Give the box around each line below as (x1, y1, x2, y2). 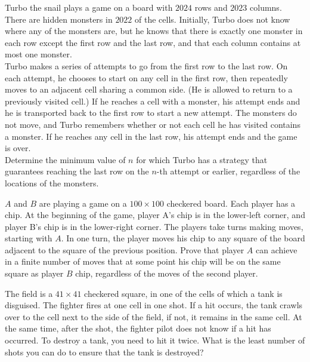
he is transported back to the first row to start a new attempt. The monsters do (5, 106, 297, 119)
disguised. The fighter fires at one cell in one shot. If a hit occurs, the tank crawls (5, 299, 303, 311)
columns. (250, 1, 282, 13)
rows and (194, 1, 228, 13)
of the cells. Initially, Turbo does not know (135, 13, 290, 25)
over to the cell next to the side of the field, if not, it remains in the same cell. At (5, 310, 302, 323)
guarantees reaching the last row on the (5, 165, 149, 177)
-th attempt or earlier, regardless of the (156, 165, 300, 177)
